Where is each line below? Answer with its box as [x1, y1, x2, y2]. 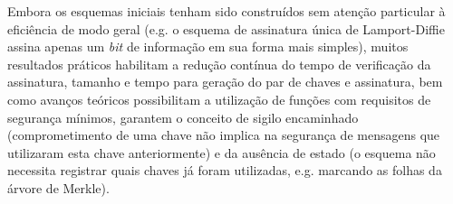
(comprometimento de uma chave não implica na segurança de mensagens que [7, 125, 440, 144]
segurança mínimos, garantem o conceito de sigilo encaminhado [7, 107, 359, 126]
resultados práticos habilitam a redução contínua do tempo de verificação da [7, 54, 431, 73]
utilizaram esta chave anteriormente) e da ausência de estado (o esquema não [7, 143, 436, 162]
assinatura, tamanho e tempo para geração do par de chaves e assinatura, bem [7, 72, 443, 91]
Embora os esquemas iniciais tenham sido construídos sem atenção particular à [7, 2, 446, 20]
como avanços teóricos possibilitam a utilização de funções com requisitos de [7, 89, 431, 108]
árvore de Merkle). [7, 178, 110, 197]
